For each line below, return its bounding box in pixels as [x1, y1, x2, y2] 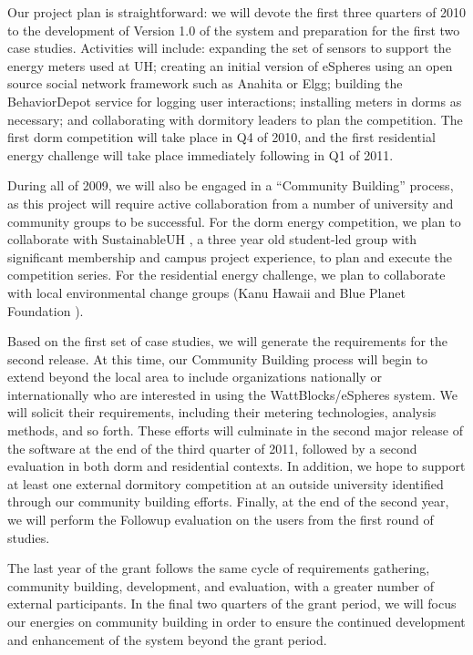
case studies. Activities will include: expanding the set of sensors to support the [7, 38, 451, 57]
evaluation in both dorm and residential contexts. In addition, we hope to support [7, 456, 466, 476]
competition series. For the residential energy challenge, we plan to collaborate [7, 265, 446, 284]
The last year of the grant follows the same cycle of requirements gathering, [7, 558, 430, 578]
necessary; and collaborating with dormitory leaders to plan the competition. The [7, 109, 463, 128]
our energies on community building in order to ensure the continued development [7, 612, 466, 630]
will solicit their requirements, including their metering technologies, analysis [7, 403, 437, 422]
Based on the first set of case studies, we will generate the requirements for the [7, 332, 448, 351]
